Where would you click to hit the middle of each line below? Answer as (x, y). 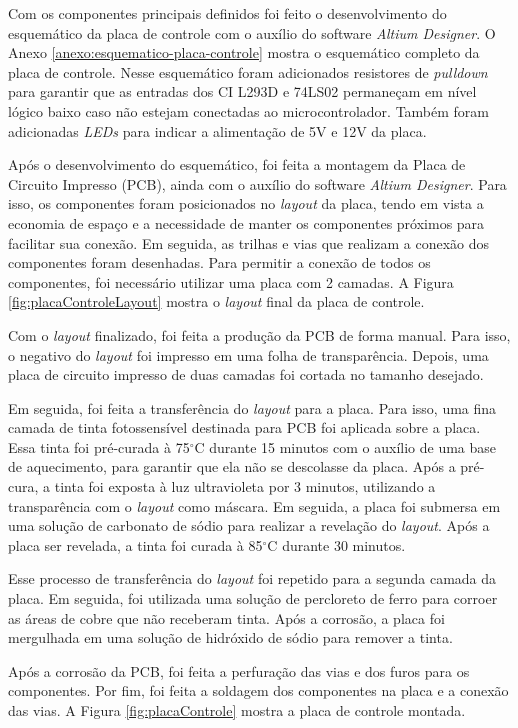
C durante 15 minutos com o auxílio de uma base (345, 446)
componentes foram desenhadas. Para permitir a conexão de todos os (219, 262)
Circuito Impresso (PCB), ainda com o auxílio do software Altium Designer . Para (257, 183)
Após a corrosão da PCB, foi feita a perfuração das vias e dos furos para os (239, 670)
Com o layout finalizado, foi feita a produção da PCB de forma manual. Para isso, (259, 334)
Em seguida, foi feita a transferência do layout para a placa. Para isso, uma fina (252, 407)
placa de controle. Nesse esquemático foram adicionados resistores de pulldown (248, 71)
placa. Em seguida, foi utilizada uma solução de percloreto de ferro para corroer (253, 598)
